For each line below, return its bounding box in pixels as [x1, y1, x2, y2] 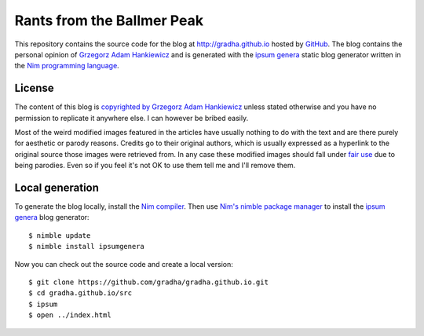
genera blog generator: [14, 213, 90, 222]
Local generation [14, 181, 100, 194]
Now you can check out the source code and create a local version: [14, 259, 233, 268]
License [14, 82, 54, 95]
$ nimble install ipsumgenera [28, 242, 145, 251]
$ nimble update [28, 231, 91, 239]
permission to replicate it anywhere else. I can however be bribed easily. [14, 113, 249, 122]
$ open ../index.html [28, 311, 111, 320]
